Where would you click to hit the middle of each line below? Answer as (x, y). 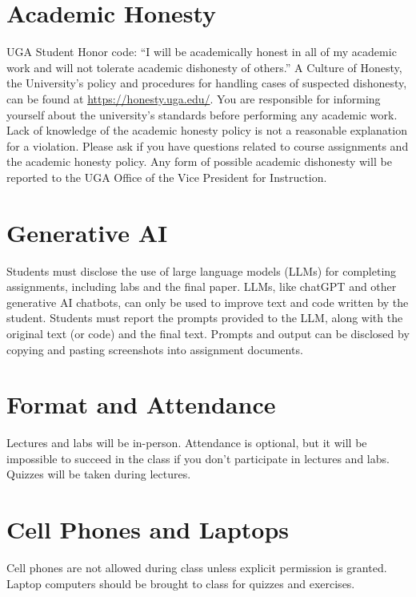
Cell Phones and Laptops (148, 529)
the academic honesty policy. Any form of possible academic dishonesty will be (199, 161)
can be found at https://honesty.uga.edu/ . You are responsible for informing (194, 98)
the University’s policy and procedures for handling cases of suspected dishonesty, (207, 83)
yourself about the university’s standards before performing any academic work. (202, 114)
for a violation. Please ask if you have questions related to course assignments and (208, 145)
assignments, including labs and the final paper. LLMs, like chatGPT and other (202, 286)
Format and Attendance (141, 404)
